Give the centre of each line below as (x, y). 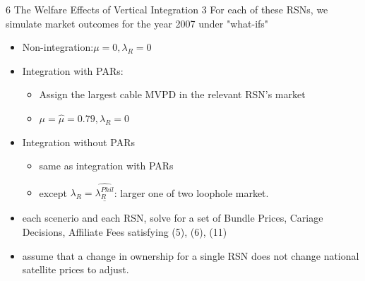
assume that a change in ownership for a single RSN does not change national (191, 255)
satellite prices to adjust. (76, 269)
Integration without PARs (78, 142)
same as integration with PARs (106, 166)
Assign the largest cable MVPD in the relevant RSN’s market (172, 94)
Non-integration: (58, 47)
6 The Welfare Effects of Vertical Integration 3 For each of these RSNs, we (167, 9)
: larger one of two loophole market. (191, 192)
